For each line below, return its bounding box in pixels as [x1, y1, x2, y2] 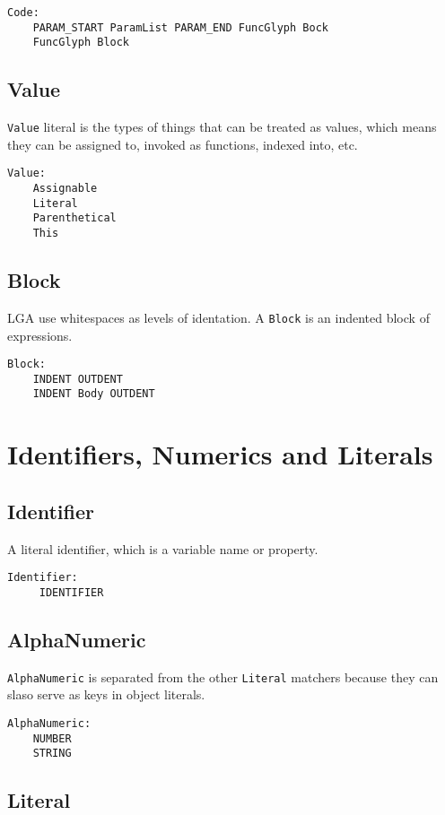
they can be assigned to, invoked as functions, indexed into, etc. [7, 134, 358, 153]
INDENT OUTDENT [32, 372, 123, 386]
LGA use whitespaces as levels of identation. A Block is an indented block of [7, 308, 430, 326]
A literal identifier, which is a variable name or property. [7, 539, 318, 558]
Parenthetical [32, 212, 117, 225]
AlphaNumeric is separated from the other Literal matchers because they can [7, 667, 439, 686]
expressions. [7, 325, 73, 344]
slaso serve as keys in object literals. [7, 685, 205, 704]
